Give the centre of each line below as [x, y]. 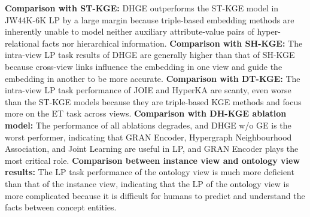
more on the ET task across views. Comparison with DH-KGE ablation [146, 113]
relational [22, 43]
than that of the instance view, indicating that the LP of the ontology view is [147, 183]
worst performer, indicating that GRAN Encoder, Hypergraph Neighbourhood [148, 137]
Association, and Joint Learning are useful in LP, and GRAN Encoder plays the [152, 149]
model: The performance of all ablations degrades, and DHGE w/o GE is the [148, 125]
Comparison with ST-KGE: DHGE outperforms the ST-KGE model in [142, 8]
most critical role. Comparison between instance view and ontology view [153, 160]
